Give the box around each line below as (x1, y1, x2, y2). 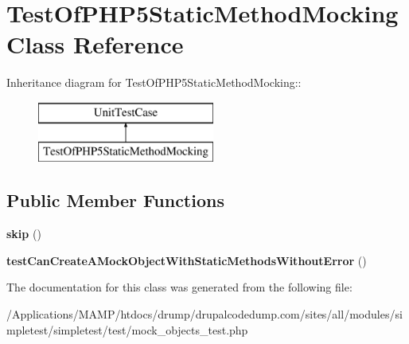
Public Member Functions (6, 188, 224, 213)
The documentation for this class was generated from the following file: (6, 279, 353, 295)
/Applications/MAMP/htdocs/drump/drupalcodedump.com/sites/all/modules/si (6, 306, 403, 322)
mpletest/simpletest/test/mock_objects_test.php (6, 321, 248, 338)
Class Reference (6, 28, 184, 61)
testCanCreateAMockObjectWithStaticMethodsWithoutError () (6, 252, 367, 268)
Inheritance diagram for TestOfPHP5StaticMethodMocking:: (6, 74, 302, 91)
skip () (6, 225, 41, 242)
